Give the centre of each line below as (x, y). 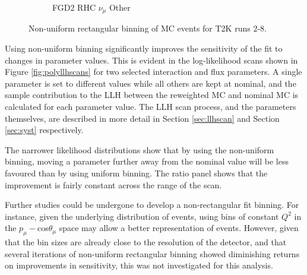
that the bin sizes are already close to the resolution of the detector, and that (146, 242)
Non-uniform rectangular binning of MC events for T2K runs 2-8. (148, 28)
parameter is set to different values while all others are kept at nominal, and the (151, 83)
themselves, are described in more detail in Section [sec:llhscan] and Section (142, 118)
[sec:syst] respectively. (44, 130)
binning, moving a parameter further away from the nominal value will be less (147, 161)
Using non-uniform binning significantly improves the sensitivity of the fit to (144, 48)
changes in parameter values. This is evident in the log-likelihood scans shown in (151, 60)
